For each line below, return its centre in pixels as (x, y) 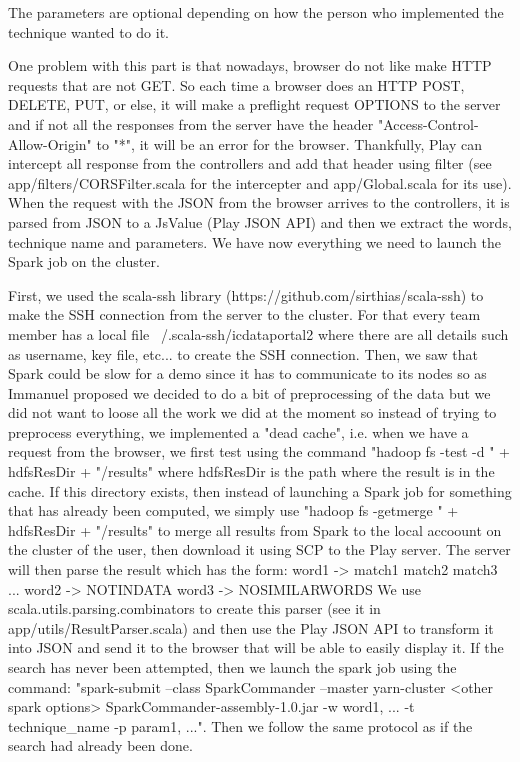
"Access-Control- (428, 123)
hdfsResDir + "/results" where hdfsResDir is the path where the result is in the (251, 471)
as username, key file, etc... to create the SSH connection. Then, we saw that (243, 353)
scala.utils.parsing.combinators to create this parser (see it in (194, 608)
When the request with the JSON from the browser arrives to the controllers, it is (259, 202)
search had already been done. (100, 745)
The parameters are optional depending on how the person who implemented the (256, 12)
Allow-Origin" (50, 143)
